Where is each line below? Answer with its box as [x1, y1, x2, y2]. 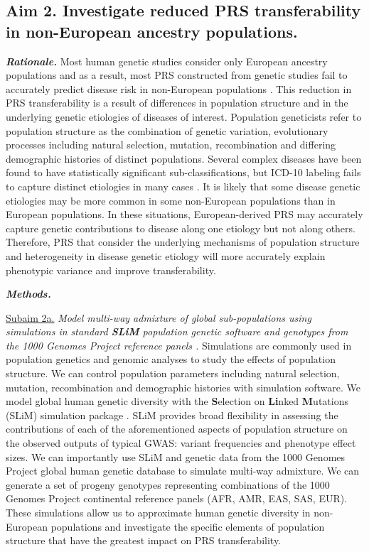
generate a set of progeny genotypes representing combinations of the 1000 [6, 477, 330, 492]
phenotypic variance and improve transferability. [6, 262, 216, 277]
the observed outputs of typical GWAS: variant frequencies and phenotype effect [6, 435, 356, 450]
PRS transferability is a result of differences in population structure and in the [6, 95, 348, 110]
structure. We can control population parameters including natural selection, [6, 366, 340, 381]
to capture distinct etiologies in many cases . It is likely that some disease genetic [6, 178, 360, 193]
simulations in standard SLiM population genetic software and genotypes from [6, 324, 348, 339]
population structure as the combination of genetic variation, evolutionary [6, 123, 328, 138]
